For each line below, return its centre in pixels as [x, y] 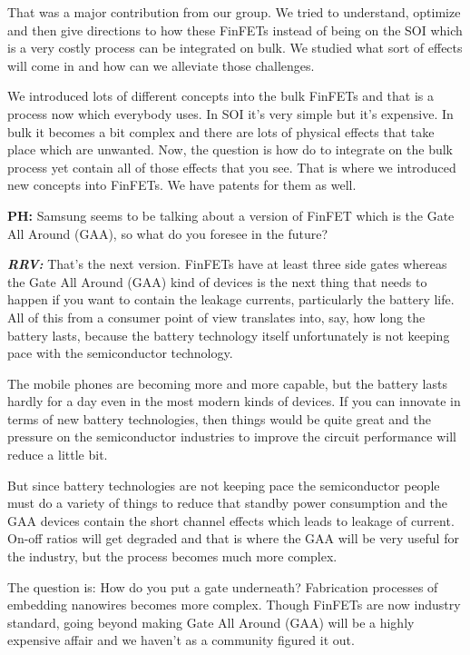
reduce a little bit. [58, 455]
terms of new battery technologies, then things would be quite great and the [220, 418]
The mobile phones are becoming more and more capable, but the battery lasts [227, 383]
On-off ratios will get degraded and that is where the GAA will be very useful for [233, 538]
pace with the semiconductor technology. [120, 353]
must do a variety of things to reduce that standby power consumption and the [227, 503]
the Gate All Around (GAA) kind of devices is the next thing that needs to [217, 281]
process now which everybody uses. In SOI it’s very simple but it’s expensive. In [230, 113]
